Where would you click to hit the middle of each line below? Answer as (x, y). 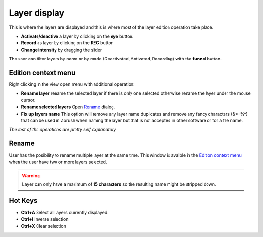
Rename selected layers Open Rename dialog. (68, 107)
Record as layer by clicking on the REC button (67, 43)
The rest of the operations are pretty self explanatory (63, 130)
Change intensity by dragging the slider (62, 50)
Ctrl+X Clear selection (44, 226)
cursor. (28, 100)
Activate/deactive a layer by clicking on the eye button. (77, 36)
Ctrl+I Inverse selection (45, 219)
